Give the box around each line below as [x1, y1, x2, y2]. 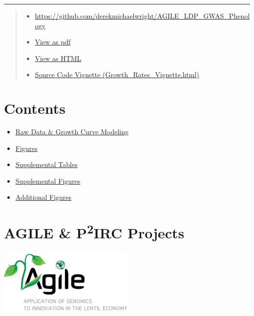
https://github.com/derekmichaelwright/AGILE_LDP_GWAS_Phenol [35, 11, 250, 21]
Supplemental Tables [15, 159, 78, 169]
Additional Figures [15, 192, 72, 202]
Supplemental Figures [15, 175, 81, 186]
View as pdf [35, 37, 71, 47]
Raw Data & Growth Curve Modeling [15, 126, 128, 137]
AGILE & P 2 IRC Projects [4, 221, 185, 243]
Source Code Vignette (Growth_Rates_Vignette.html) [35, 69, 199, 80]
